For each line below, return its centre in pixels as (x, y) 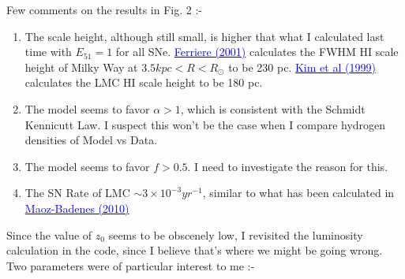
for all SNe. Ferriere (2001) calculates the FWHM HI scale (257, 52)
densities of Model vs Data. (91, 140)
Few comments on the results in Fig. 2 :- (104, 9)
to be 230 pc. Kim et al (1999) (302, 67)
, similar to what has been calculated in (298, 193)
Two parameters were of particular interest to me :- (131, 265)
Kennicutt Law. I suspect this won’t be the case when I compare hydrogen (205, 124)
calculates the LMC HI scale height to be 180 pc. (144, 82)
